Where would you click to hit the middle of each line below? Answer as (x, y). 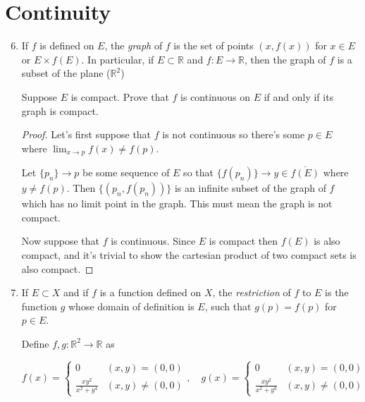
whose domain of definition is (131, 306)
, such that (228, 306)
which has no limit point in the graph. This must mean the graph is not (177, 203)
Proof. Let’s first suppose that (86, 134)
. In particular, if (118, 59)
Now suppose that (61, 241)
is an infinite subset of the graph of (250, 188)
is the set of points (214, 45)
